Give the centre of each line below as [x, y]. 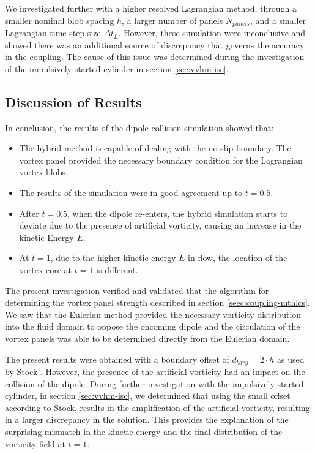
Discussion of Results [73, 101]
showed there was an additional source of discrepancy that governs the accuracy [155, 44]
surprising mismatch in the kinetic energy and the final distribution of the [144, 431]
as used [291, 359]
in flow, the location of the [238, 258]
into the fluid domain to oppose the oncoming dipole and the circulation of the [153, 326]
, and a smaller [278, 20]
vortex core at [46, 269]
